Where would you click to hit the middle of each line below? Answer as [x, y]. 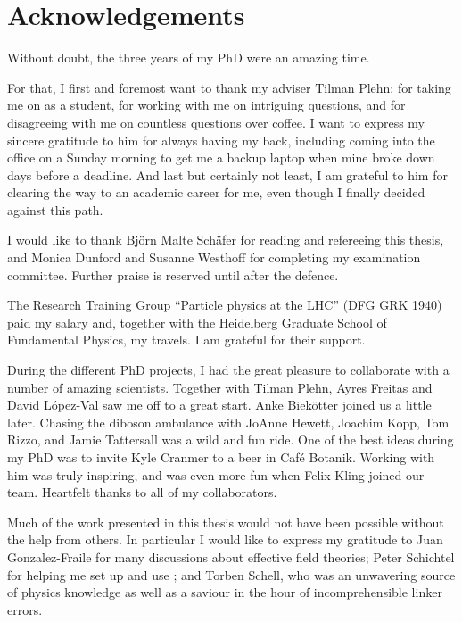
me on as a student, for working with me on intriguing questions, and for [206, 105]
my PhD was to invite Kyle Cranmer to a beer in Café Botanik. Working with [221, 457]
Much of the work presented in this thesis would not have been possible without [226, 522]
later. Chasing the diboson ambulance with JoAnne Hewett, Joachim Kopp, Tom [228, 422]
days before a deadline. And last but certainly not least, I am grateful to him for [227, 174]
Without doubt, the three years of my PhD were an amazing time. [189, 58]
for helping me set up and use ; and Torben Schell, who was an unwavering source [231, 574]
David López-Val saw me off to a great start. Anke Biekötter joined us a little [219, 405]
